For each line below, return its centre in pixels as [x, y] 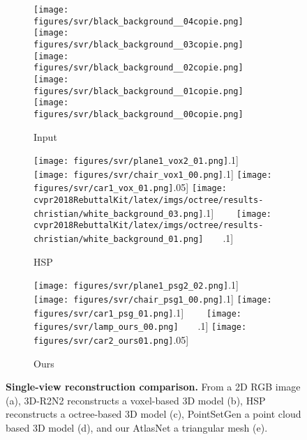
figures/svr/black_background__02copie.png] [138, 68]
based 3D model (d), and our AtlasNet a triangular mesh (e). [137, 427]
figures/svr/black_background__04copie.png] [138, 21]
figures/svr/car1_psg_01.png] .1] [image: [138, 312]
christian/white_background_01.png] [119, 240]
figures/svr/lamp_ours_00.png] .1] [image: [140, 326]
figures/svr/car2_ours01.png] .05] [111, 339]
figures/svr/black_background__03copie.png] [138, 44]
